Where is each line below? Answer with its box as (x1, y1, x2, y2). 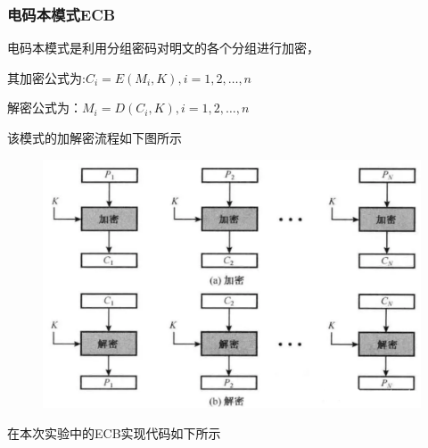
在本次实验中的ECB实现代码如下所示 (7, 423, 221, 442)
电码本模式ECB (7, 3, 116, 25)
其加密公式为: (7, 68, 86, 87)
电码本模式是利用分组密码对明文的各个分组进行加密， (7, 38, 319, 57)
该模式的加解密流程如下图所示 (7, 129, 182, 146)
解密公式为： (7, 98, 82, 117)
